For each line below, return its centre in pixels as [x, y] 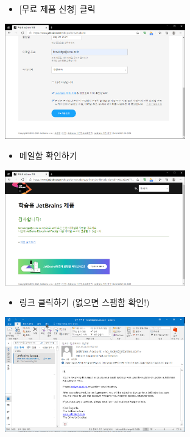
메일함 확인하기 [48, 156]
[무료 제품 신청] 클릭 [57, 9]
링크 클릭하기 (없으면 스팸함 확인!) [84, 302]
